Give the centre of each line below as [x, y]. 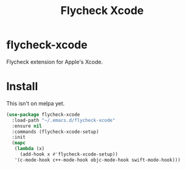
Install [22, 87]
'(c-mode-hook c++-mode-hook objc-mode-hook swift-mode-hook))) [98, 160]
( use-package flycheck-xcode [43, 114]
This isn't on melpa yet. [36, 103]
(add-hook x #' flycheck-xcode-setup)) [69, 154]
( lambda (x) [29, 149]
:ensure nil [27, 126]
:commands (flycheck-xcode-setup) [55, 132]
